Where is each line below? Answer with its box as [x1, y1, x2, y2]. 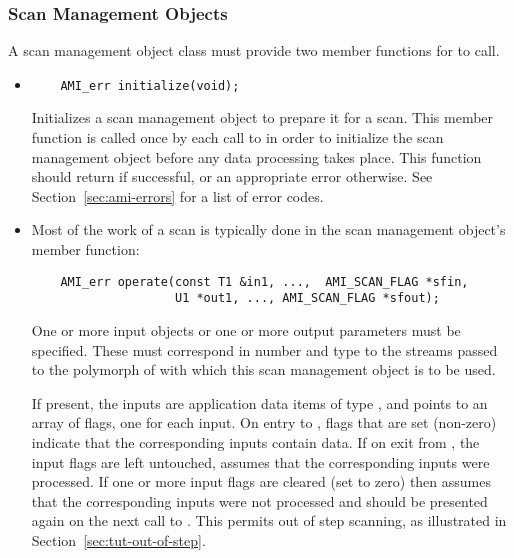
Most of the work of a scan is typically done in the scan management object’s [31, 219, 506, 240]
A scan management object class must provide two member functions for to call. [8, 40, 500, 61]
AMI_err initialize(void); [60, 78, 240, 93]
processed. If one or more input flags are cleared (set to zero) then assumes [31, 471, 491, 492]
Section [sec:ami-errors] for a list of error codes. [31, 185, 324, 206]
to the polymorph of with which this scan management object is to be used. [31, 359, 496, 380]
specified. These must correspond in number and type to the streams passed [31, 339, 498, 360]
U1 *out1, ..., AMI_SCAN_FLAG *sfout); [174, 291, 440, 306]
